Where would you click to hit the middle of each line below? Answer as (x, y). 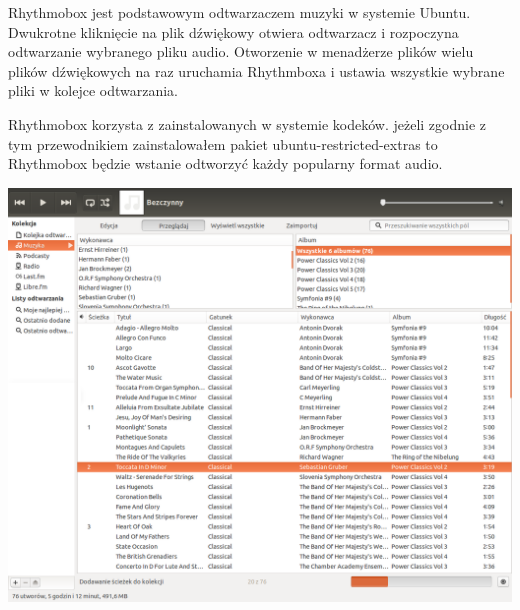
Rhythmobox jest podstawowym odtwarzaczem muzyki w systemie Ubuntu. (239, 12)
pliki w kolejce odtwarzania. (93, 90)
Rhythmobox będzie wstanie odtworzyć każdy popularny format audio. (225, 163)
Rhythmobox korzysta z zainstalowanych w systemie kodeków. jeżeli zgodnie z (247, 123)
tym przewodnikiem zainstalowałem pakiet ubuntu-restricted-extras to (223, 143)
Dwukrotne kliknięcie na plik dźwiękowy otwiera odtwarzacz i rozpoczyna (233, 31)
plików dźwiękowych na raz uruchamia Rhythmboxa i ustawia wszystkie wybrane (256, 70)
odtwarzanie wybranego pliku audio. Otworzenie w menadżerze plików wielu (241, 51)
